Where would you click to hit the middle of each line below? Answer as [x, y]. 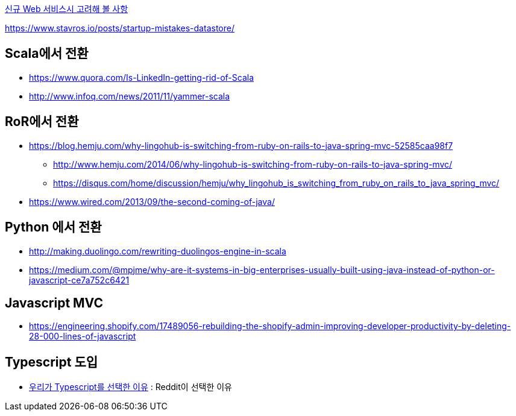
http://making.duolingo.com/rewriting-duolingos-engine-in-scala [158, 251]
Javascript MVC [54, 303]
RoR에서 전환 [42, 122]
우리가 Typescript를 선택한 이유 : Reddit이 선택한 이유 [131, 387]
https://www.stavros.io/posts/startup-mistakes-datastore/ [120, 28]
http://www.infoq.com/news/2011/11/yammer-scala [130, 96]
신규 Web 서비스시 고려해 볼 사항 [67, 9]
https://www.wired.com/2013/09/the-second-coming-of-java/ [152, 201]
